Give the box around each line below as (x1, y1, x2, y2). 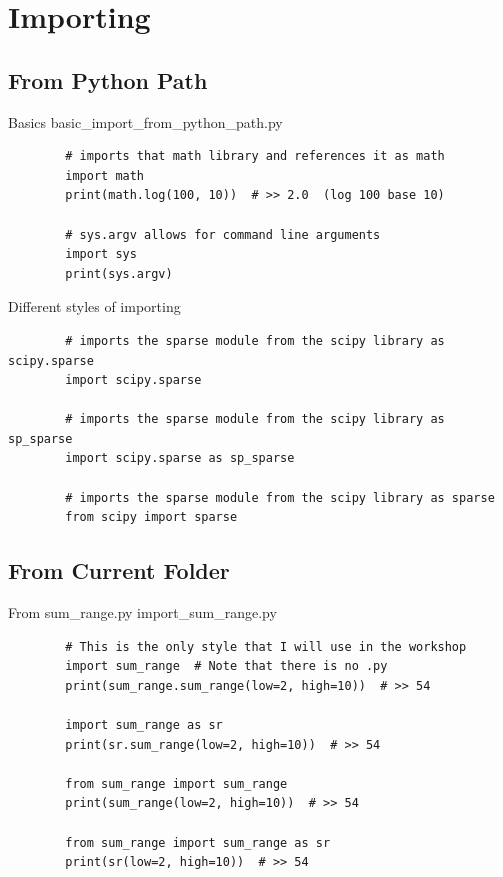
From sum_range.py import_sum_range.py (8, 602, 277, 623)
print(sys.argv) (65, 266, 173, 281)
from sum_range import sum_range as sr (65, 835, 331, 850)
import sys (65, 247, 137, 262)
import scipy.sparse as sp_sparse (65, 451, 295, 466)
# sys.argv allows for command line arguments (65, 227, 381, 242)
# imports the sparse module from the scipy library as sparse (65, 490, 495, 505)
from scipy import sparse (65, 510, 238, 525)
